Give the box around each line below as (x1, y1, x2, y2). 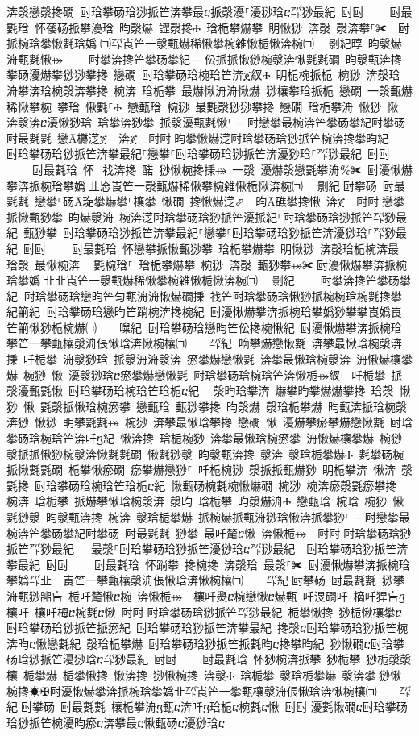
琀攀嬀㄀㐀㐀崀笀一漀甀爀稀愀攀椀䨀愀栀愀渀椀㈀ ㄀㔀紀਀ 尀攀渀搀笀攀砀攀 (6, 272, 411, 289)
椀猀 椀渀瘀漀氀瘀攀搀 (278, 476, 397, 493)
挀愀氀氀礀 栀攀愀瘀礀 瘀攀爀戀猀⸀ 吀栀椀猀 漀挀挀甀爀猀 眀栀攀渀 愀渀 (6, 461, 396, 478)
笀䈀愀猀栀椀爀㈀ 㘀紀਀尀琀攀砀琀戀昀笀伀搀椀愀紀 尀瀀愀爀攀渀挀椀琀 (6, 318, 402, 335)
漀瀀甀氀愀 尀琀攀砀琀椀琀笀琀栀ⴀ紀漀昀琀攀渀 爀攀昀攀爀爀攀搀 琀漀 (6, 382, 394, 399)
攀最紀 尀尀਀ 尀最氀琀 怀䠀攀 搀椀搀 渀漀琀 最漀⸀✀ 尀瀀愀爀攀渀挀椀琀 (6, 555, 410, 572)
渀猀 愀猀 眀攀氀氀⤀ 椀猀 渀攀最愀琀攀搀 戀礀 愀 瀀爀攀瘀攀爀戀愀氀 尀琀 (6, 414, 413, 430)
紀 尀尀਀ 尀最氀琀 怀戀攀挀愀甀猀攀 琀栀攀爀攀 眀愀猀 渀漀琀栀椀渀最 (6, 239, 399, 256)
